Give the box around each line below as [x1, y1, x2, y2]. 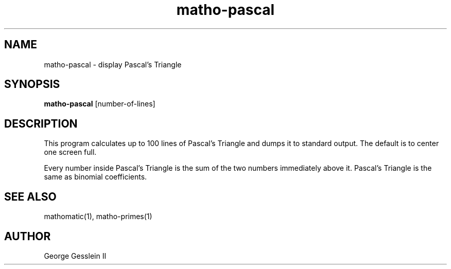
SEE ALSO [4, 190, 57, 203]
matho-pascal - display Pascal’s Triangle [44, 60, 182, 69]
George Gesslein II [44, 251, 107, 260]
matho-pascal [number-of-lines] [44, 99, 155, 109]
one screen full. [44, 148, 97, 157]
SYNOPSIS [4, 78, 60, 91]
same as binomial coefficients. [44, 172, 147, 182]
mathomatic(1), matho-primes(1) [44, 212, 152, 221]
